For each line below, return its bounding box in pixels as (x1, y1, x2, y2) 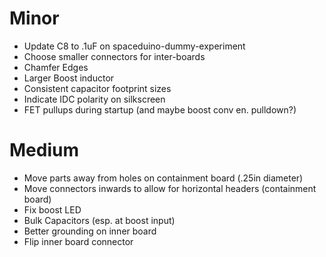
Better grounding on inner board (23, 225, 157, 237)
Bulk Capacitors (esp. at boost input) (23, 214, 176, 226)
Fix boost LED (23, 203, 82, 216)
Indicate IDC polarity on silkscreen (23, 93, 166, 105)
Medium (9, 139, 79, 162)
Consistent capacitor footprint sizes (23, 82, 172, 94)
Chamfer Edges (23, 61, 89, 73)
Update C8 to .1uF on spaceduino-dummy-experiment (23, 40, 246, 52)
